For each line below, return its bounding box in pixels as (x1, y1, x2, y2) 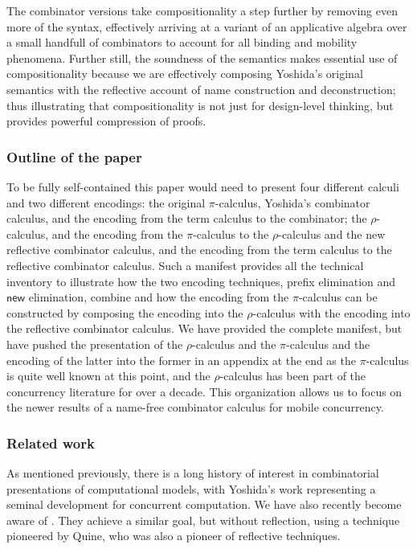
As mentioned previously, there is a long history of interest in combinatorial (6, 465, 379, 481)
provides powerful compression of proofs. (6, 113, 206, 129)
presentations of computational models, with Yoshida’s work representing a (6, 480, 376, 497)
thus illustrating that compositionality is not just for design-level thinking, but (6, 96, 394, 113)
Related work (6, 432, 95, 453)
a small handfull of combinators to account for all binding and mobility (6, 34, 358, 51)
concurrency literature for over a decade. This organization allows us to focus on (6, 383, 403, 399)
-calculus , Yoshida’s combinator (215, 194, 370, 211)
